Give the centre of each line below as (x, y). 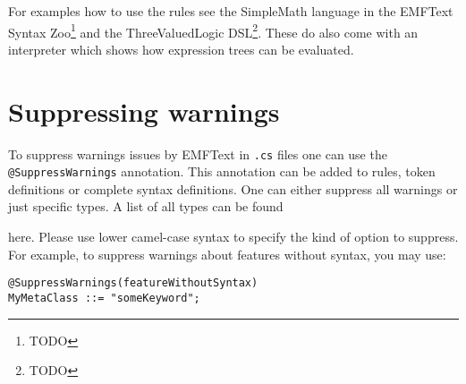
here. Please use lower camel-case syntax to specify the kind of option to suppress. (233, 237)
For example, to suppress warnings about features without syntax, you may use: (227, 254)
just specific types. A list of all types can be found (146, 206)
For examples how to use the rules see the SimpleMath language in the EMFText (231, 11)
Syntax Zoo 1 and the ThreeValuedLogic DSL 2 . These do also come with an (213, 30)
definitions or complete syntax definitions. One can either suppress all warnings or (233, 188)
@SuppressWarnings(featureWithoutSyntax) (133, 283)
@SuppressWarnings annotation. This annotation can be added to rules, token (222, 171)
